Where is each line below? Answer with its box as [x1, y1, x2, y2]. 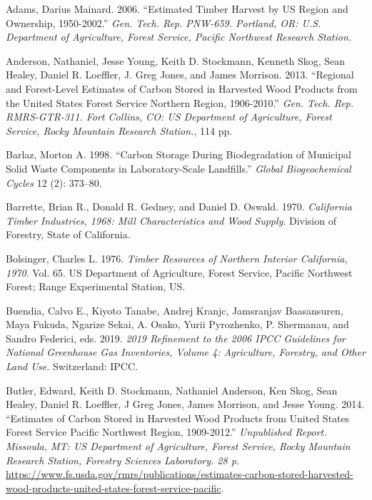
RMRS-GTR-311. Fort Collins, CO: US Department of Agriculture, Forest [6, 109, 332, 124]
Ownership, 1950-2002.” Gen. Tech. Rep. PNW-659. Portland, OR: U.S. [6, 15, 321, 30]
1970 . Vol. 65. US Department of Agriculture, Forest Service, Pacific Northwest [6, 265, 353, 280]
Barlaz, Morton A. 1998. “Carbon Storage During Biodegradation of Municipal [6, 147, 351, 162]
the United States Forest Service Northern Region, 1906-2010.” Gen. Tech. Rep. [6, 95, 354, 110]
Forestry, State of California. [6, 227, 131, 242]
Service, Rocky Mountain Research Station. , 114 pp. [6, 123, 233, 138]
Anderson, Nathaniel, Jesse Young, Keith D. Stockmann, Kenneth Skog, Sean [6, 53, 346, 68]
